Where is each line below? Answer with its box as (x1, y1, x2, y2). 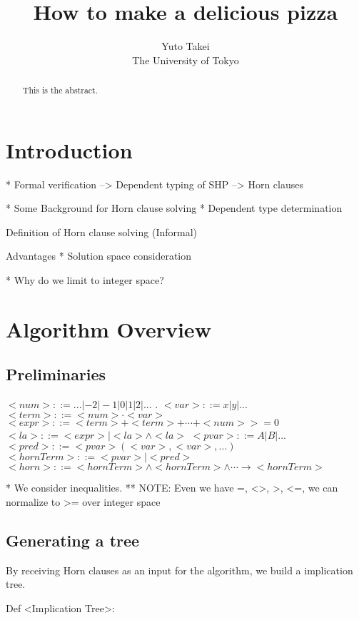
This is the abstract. (22, 84, 98, 96)
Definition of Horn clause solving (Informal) (6, 224, 198, 239)
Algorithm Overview (6, 314, 211, 343)
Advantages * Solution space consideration (6, 248, 192, 263)
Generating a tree (6, 529, 140, 552)
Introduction (6, 135, 133, 164)
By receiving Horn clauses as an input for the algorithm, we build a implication (6, 562, 353, 577)
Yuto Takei (161, 39, 210, 54)
